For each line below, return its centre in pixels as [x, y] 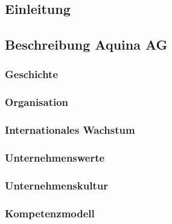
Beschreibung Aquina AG [86, 44]
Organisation [37, 102]
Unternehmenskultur [56, 185]
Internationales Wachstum [70, 130]
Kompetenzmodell [50, 213]
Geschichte [32, 74]
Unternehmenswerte [55, 158]
